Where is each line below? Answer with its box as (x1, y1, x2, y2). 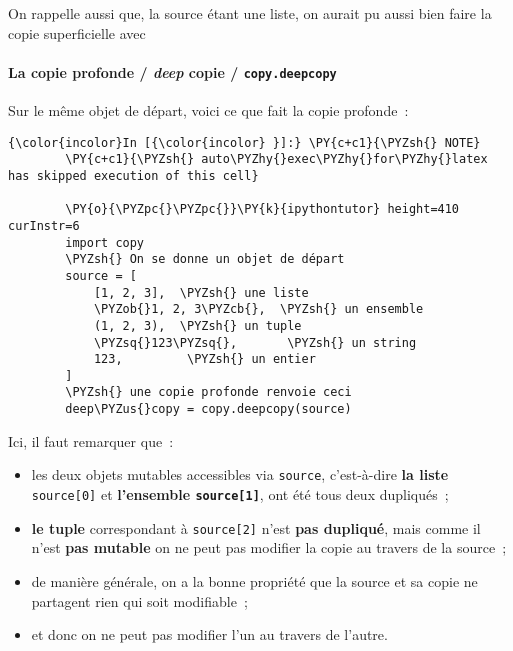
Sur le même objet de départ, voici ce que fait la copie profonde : (8, 100, 409, 121)
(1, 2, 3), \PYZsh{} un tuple (93, 318, 302, 333)
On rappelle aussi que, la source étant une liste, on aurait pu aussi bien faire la (8, 3, 492, 23)
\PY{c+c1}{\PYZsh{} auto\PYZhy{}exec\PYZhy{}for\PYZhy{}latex (65, 152, 488, 167)
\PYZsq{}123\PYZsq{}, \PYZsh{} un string (93, 335, 417, 350)
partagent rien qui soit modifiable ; (31, 590, 248, 611)
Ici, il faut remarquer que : (8, 430, 174, 451)
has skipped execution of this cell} (8, 168, 259, 183)
